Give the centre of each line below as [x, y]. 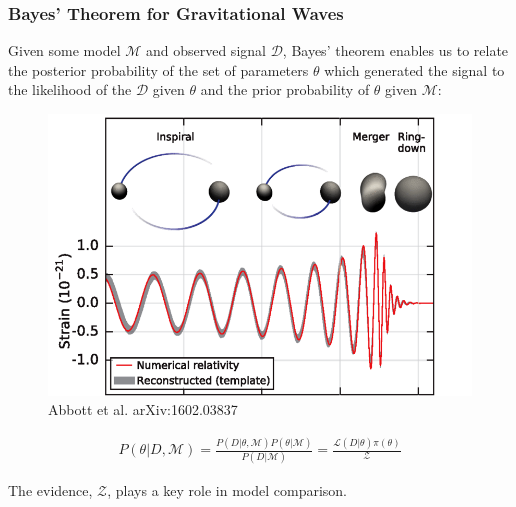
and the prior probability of [285, 89]
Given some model [64, 50]
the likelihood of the [70, 89]
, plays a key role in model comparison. [227, 490]
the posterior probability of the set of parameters [158, 69]
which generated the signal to [414, 69]
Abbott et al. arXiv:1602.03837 [143, 409]
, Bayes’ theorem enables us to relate [395, 50]
